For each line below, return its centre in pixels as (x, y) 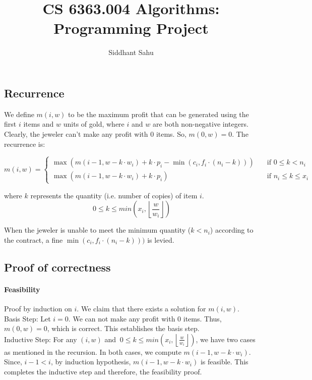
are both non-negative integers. (200, 124)
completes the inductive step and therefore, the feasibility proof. (103, 371)
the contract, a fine (34, 239)
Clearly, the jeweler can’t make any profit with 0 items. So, (95, 133)
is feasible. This (224, 362)
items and (39, 124)
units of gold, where (94, 124)
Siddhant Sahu (131, 52)
